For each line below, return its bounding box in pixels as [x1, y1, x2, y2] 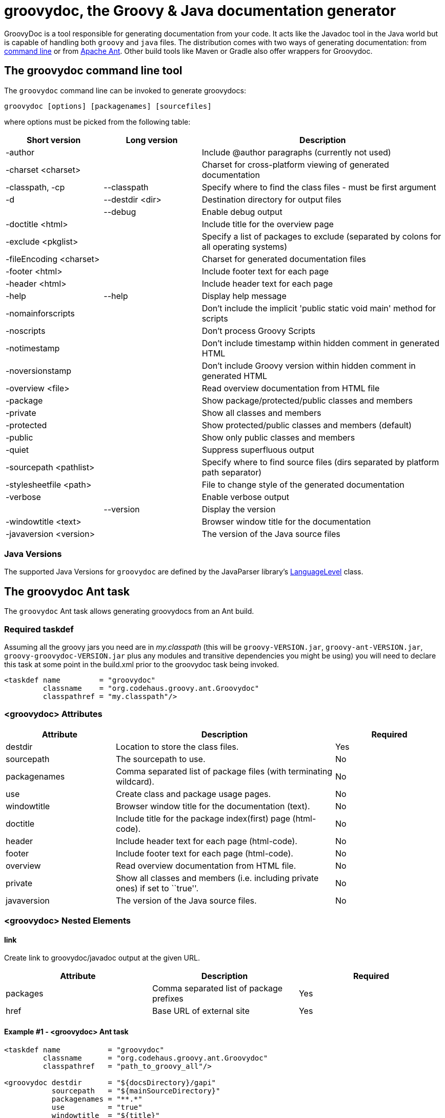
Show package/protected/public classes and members [201, 395, 413, 406]
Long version [126, 134, 178, 145]
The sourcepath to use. [116, 753, 206, 764]
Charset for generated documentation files [201, 253, 366, 264]
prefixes [152, 993, 184, 1004]
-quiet [6, 444, 29, 455]
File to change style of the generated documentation [201, 479, 404, 490]
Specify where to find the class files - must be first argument [201, 182, 436, 192]
